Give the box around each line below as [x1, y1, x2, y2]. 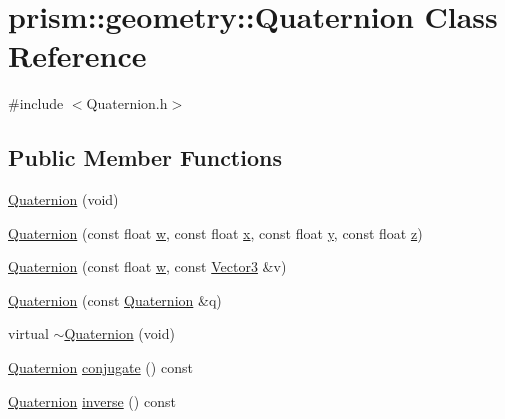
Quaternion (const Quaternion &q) [8, 289, 222, 310]
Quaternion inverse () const [8, 390, 176, 411]
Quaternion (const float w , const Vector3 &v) [8, 256, 287, 277]
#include [8, 93, 64, 114]
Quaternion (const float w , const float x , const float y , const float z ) [8, 222, 423, 243]
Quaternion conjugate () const [8, 357, 193, 378]
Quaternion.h [86, 93, 168, 114]
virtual [8, 323, 49, 344]
